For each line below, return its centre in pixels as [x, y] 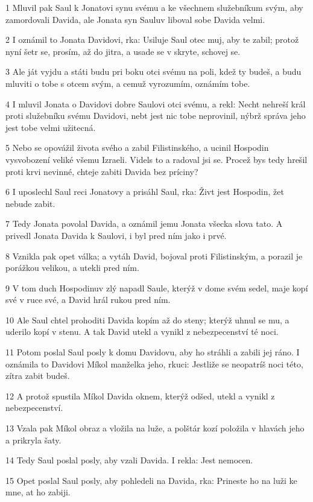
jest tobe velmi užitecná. [51, 127]
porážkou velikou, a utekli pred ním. [72, 268]
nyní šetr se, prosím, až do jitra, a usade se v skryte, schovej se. [123, 51]
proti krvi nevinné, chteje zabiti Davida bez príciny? [102, 171]
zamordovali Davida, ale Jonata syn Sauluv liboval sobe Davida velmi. [135, 19]
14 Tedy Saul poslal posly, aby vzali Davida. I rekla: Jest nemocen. [129, 460]
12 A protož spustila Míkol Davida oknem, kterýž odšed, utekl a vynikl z [140, 396]
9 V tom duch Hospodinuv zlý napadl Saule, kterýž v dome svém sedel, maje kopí [157, 288]
